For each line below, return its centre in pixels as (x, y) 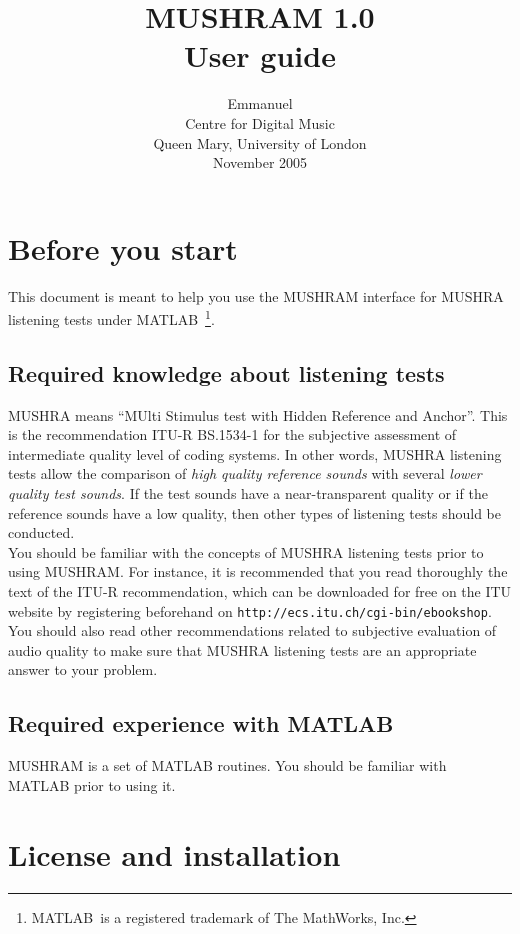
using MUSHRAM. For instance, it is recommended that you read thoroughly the (258, 571)
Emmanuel (260, 103)
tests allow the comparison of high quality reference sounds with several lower (245, 473)
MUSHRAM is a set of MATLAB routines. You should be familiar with (227, 765)
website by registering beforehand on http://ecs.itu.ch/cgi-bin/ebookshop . (250, 610)
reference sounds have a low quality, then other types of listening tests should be (254, 512)
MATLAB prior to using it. (92, 784)
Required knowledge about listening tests (226, 372)
